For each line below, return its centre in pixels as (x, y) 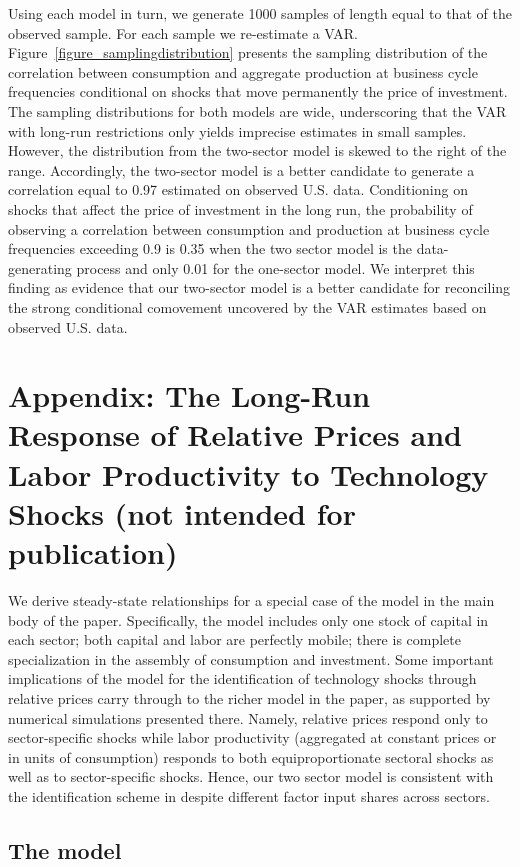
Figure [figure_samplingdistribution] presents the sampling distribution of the (248, 52)
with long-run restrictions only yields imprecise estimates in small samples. (237, 130)
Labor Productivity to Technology (248, 473)
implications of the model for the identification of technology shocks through (242, 678)
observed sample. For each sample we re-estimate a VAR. (183, 32)
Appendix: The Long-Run (189, 395)
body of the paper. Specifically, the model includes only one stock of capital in (248, 619)
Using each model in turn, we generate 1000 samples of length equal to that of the (260, 13)
